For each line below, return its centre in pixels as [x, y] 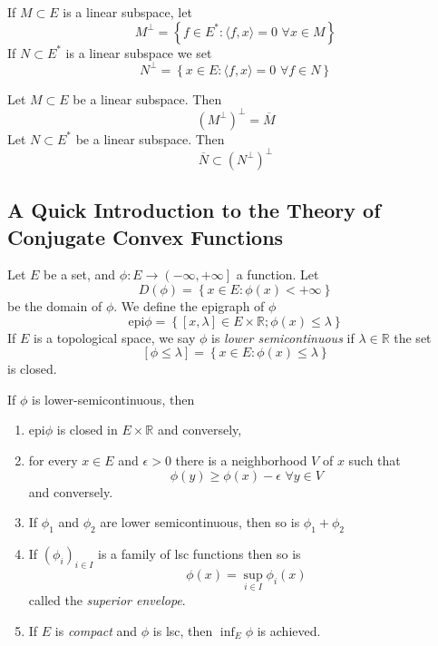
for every [53, 460]
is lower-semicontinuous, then [113, 399]
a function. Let [277, 274]
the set [413, 337]
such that [375, 460]
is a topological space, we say [115, 337]
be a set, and [80, 274]
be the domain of [55, 306]
